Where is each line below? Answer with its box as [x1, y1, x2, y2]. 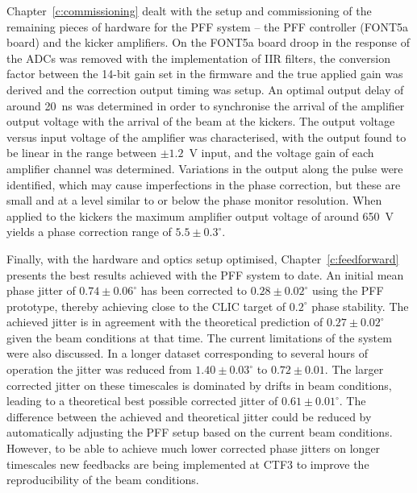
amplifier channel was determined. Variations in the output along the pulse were [6, 159, 403, 176]
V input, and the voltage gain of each [189, 144, 374, 161]
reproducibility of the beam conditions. [6, 471, 199, 488]
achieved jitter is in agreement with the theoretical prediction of [6, 313, 323, 330]
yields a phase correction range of [6, 223, 172, 240]
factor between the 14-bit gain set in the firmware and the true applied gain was [6, 65, 403, 82]
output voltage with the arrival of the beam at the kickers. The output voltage [6, 113, 395, 130]
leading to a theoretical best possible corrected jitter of [6, 392, 278, 409]
